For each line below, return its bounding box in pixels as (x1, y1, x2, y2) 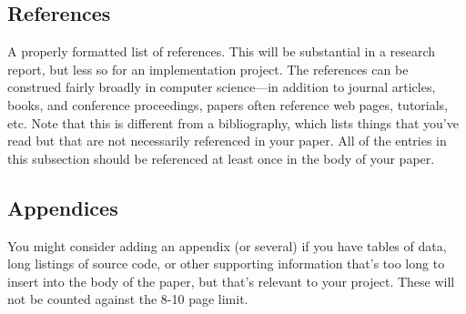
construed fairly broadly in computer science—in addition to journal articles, (7, 77, 436, 96)
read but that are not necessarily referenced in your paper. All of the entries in (7, 131, 447, 150)
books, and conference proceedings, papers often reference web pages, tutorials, (7, 95, 449, 114)
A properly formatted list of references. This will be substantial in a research (7, 42, 436, 61)
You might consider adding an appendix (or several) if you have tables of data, (7, 236, 447, 255)
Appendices (7, 193, 118, 221)
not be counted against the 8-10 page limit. (7, 289, 248, 309)
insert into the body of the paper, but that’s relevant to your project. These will (7, 271, 455, 290)
